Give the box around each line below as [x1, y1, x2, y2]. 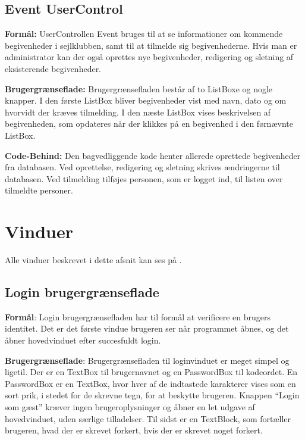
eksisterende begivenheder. [5, 62, 102, 74]
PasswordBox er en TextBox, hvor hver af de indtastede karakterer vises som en [5, 377, 296, 389]
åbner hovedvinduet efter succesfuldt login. [5, 334, 161, 347]
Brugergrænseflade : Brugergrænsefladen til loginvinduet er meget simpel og [5, 354, 290, 366]
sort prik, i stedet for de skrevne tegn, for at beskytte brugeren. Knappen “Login [5, 389, 300, 401]
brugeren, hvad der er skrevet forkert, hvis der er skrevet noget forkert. [5, 424, 263, 436]
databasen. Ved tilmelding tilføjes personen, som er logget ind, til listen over [5, 172, 283, 185]
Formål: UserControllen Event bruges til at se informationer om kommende [5, 27, 283, 40]
